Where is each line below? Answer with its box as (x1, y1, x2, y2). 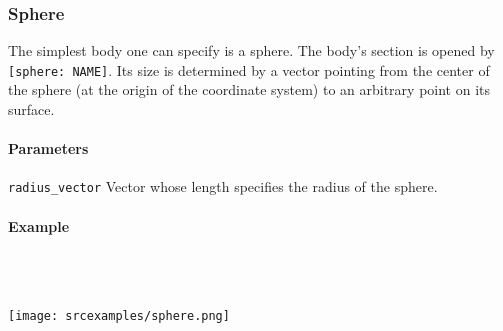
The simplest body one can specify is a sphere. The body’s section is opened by (8, 40, 495, 61)
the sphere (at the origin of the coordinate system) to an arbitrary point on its (8, 79, 491, 100)
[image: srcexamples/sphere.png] (8, 309, 230, 324)
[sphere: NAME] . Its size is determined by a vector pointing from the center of (8, 59, 490, 80)
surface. (8, 99, 55, 120)
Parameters (8, 138, 89, 159)
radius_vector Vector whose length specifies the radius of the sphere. (8, 176, 438, 197)
